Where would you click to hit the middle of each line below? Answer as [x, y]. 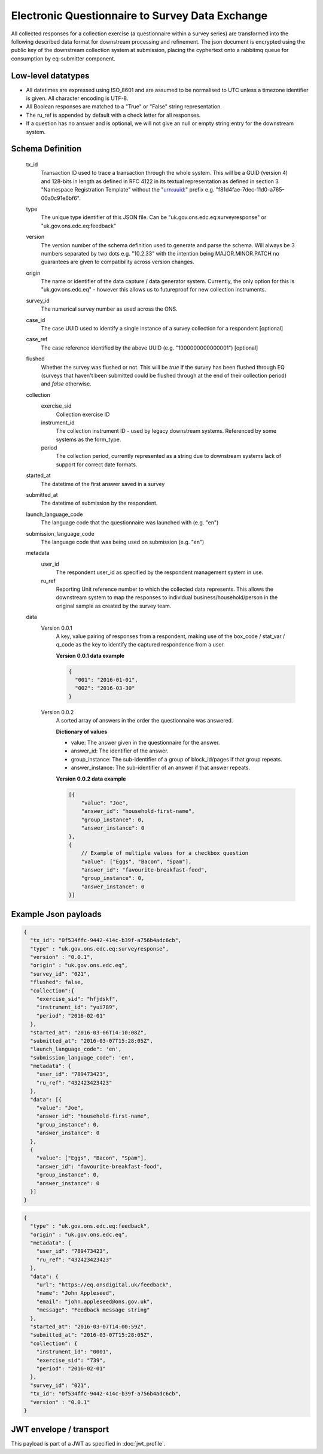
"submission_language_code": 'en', [82, 1057]
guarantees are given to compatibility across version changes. [118, 262]
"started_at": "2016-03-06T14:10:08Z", [89, 1032]
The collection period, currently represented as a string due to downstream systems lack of [169, 456]
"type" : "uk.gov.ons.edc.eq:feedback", [90, 1226]
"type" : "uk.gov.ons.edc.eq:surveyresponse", [100, 948]
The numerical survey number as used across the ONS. [109, 309]
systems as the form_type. [89, 439]
